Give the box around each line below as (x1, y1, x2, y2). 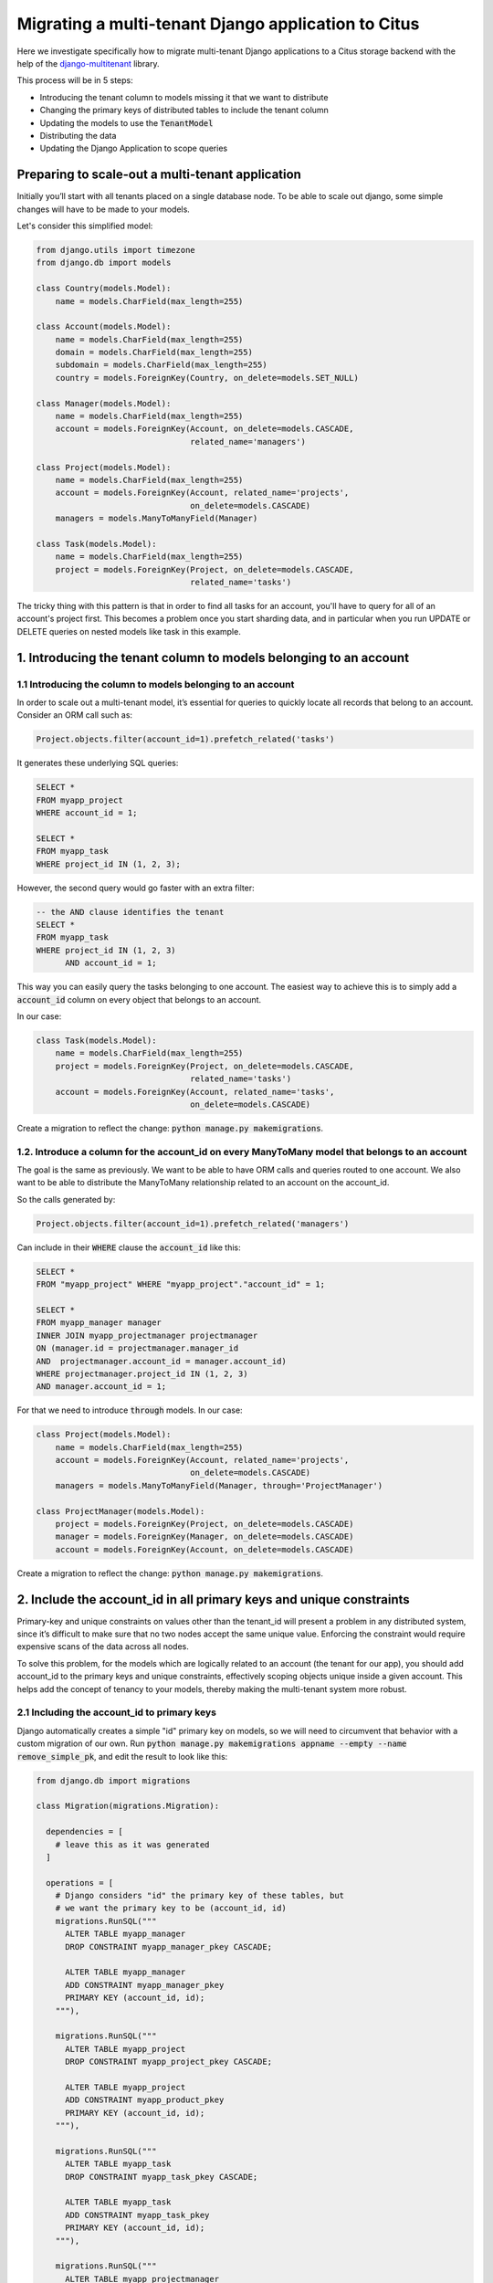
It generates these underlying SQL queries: (16, 758, 179, 769)
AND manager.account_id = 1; (36, 1382, 167, 1392)
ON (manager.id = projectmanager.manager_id (36, 1343, 239, 1353)
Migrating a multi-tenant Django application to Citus (16, 14, 420, 34)
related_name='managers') (190, 437, 306, 447)
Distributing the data (39, 130, 117, 141)
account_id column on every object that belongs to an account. (16, 994, 262, 1005)
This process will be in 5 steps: (16, 75, 133, 86)
